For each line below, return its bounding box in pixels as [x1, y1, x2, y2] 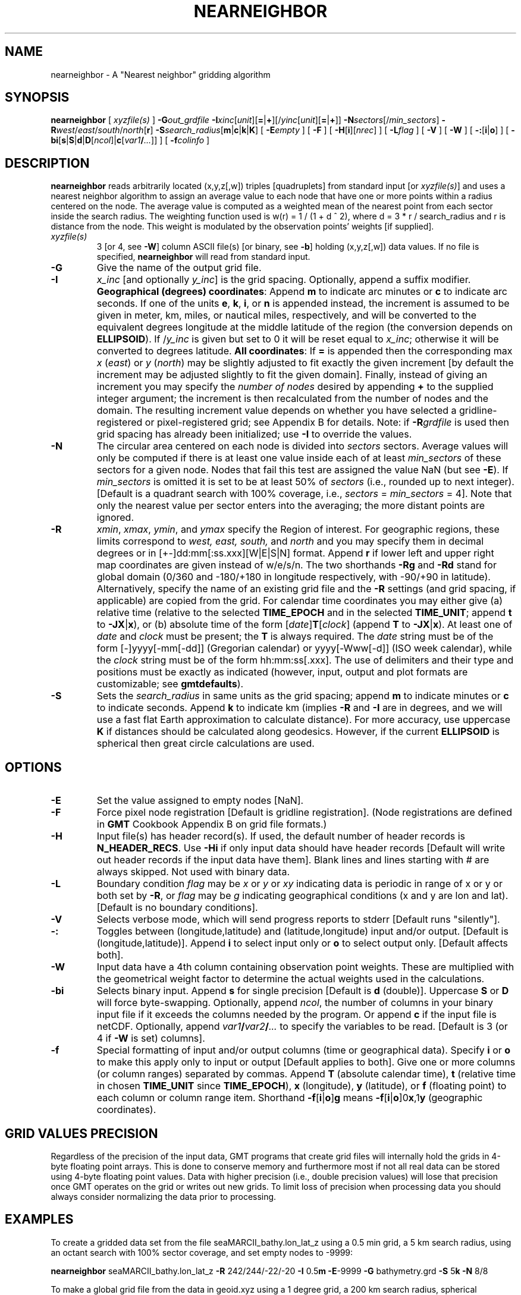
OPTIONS [5, 759, 62, 775]
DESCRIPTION [5, 155, 90, 171]
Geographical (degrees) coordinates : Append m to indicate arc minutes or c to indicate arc [96, 285, 507, 298]
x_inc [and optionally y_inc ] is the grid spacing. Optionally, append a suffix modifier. [96, 274, 471, 286]
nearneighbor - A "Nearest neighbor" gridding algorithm [51, 69, 271, 80]
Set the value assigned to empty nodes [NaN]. [96, 794, 304, 807]
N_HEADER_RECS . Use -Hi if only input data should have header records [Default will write [96, 842, 505, 854]
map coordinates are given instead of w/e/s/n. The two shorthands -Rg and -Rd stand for [96, 559, 497, 571]
